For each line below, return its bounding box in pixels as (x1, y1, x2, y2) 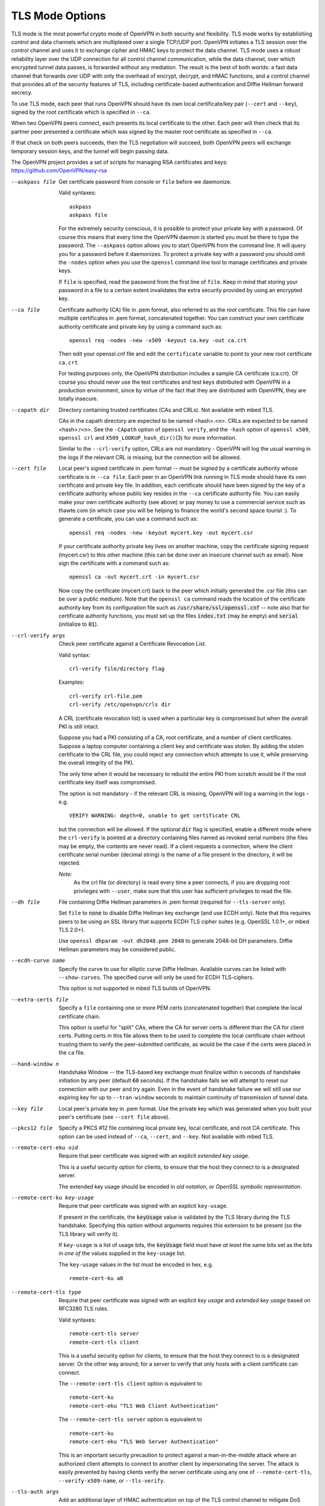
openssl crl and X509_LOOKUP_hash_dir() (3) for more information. (58, 434, 237, 441)
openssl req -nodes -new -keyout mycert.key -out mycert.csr (69, 529, 253, 536)
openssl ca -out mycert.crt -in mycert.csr (69, 573, 200, 581)
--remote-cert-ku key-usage (11, 1195, 94, 1201)
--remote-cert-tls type (11, 1289, 81, 1295)
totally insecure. (58, 395, 99, 402)
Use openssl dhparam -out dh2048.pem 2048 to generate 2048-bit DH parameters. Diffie (58, 937, 293, 945)
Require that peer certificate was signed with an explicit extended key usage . (58, 1152, 250, 1160)
